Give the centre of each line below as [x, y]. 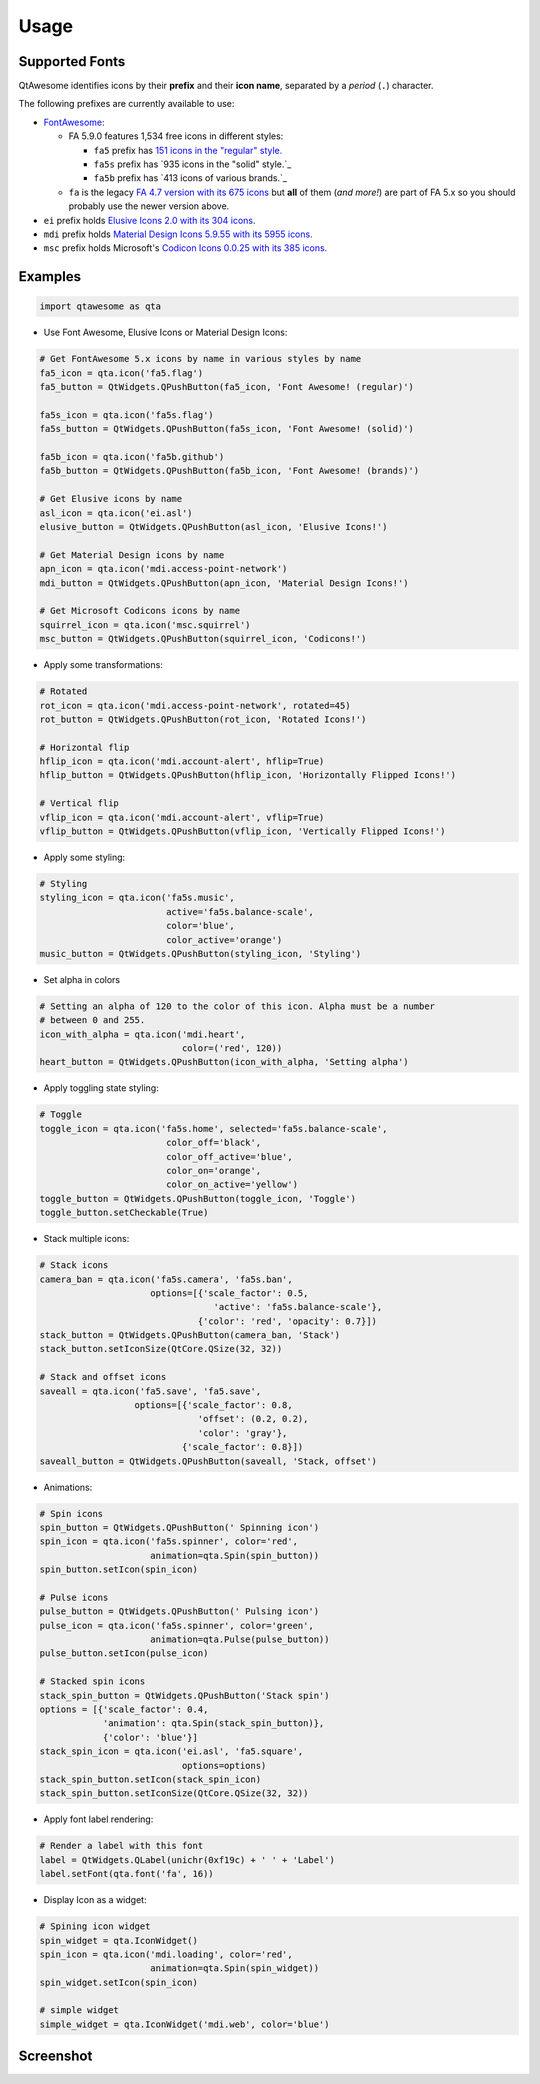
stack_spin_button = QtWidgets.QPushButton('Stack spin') [184, 1695]
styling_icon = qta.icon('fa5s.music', [137, 898]
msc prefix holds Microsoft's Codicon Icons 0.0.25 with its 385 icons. [185, 248]
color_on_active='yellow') [232, 1184]
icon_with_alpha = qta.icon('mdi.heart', [142, 1034]
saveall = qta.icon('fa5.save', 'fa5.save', [150, 1391]
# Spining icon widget [95, 1926]
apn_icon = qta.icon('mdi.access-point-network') [163, 569]
